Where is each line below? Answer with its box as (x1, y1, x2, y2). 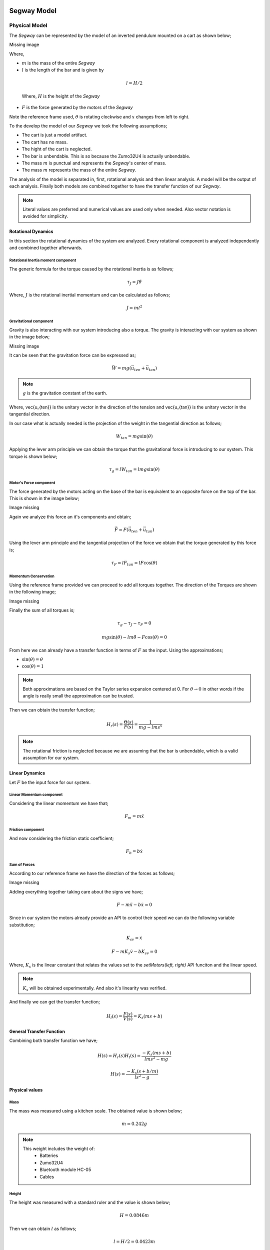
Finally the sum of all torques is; (9, 607, 75, 613)
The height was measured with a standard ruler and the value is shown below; (9, 1199, 170, 1205)
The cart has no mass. (21, 139, 68, 145)
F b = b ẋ (125, 848, 143, 855)
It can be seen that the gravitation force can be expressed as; (9, 352, 136, 358)
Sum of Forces (9, 862, 35, 867)
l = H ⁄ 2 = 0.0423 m (113, 1238, 155, 1244)
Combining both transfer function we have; (9, 1037, 98, 1043)
